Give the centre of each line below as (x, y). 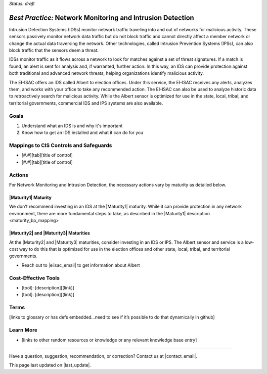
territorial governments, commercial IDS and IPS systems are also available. (86, 103)
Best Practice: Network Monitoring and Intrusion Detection (102, 18)
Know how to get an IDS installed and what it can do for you (82, 133)
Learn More (23, 330)
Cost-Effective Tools (34, 278)
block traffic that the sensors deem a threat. (54, 50)
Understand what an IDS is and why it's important (72, 126)
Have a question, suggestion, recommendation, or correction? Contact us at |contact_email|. (103, 356)
